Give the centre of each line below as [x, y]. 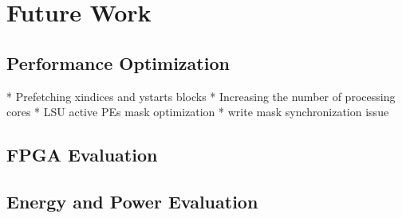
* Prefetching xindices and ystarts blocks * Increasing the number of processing [201, 96]
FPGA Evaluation [82, 155]
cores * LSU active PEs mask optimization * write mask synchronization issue [198, 112]
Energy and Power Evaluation [132, 201]
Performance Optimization [118, 62]
